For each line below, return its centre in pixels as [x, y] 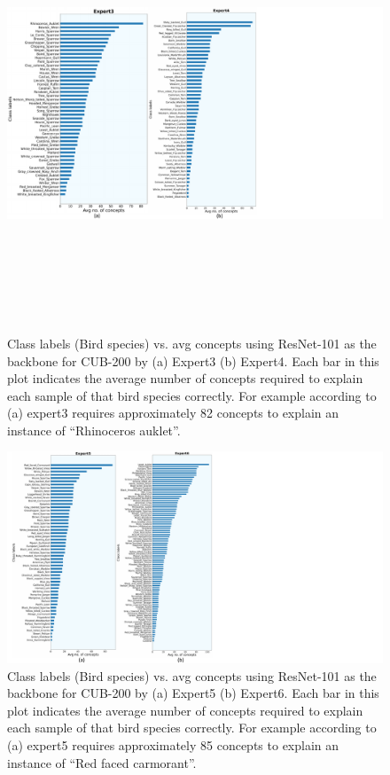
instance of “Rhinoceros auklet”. [94, 430]
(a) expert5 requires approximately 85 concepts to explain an [173, 744]
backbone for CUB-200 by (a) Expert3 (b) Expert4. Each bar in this [193, 360]
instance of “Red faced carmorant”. [102, 762]
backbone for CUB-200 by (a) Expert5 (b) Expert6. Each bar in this [193, 693]
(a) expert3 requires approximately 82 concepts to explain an [173, 413]
